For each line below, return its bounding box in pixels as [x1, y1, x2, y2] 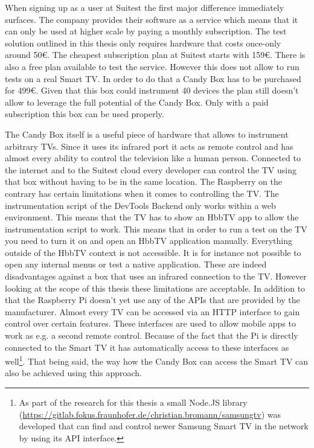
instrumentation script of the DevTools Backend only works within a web [5, 199, 276, 211]
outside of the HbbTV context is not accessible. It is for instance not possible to [5, 246, 301, 258]
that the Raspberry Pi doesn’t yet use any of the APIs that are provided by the [5, 293, 300, 306]
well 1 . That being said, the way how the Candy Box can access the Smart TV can [5, 353, 309, 367]
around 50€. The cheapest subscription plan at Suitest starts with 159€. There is [5, 48, 306, 61]
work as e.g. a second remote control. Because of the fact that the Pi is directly [5, 329, 298, 342]
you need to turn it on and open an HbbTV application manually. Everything [5, 234, 292, 247]
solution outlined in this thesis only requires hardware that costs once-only [5, 36, 281, 49]
